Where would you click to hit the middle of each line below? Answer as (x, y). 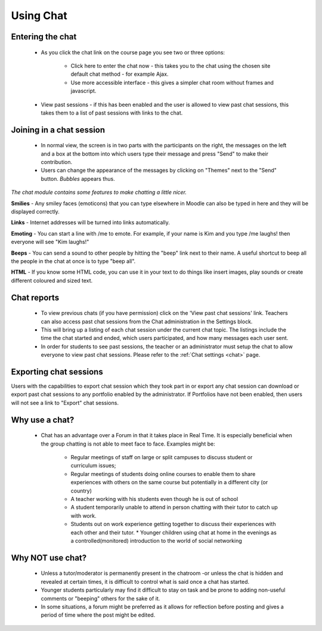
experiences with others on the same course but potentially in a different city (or (169, 482)
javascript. (83, 91)
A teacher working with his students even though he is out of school (154, 499)
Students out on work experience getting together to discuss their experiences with (173, 524)
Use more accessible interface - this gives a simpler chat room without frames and (172, 82)
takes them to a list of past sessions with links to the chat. (112, 113)
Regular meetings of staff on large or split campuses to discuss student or (162, 457)
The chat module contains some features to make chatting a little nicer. (99, 192)
